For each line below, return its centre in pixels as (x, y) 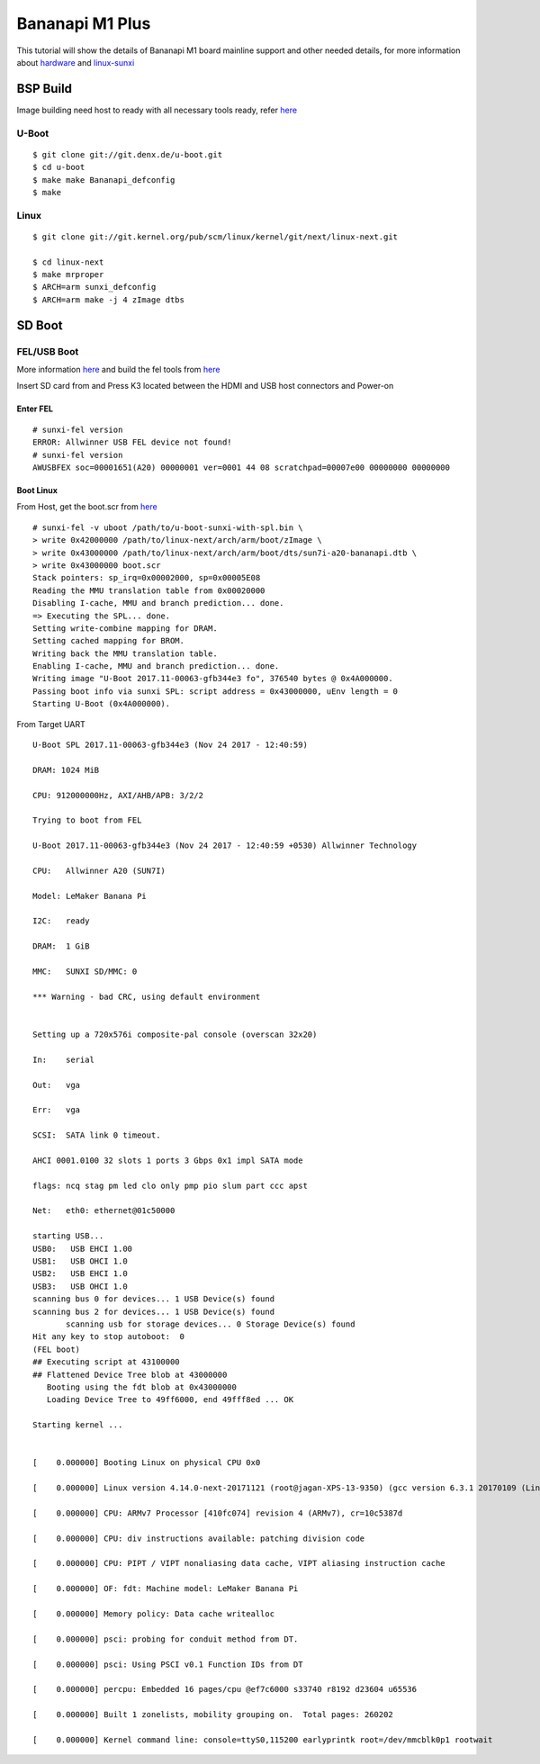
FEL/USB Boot (48, 351)
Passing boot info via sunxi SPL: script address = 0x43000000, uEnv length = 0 (216, 691)
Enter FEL (35, 409)
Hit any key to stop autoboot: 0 (108, 1337)
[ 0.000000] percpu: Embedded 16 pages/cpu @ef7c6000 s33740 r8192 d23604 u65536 (225, 1689)
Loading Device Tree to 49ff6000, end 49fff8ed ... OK (170, 1400)
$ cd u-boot (59, 167)
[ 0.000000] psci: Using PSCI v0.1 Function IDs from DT (168, 1664)
